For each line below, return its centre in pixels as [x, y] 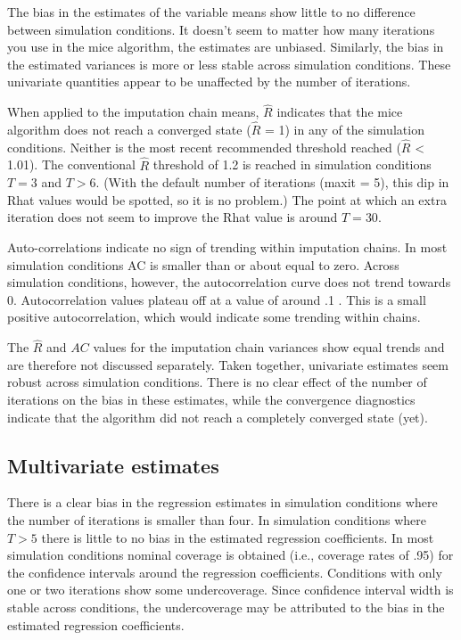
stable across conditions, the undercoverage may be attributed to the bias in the [226, 607]
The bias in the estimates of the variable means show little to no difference [211, 12]
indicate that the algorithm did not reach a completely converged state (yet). [218, 417]
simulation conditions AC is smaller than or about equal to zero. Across [203, 264]
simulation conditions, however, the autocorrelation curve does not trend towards [229, 282]
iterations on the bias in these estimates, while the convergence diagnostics [211, 399]
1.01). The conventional [71, 164]
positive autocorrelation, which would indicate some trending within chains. [214, 317]
